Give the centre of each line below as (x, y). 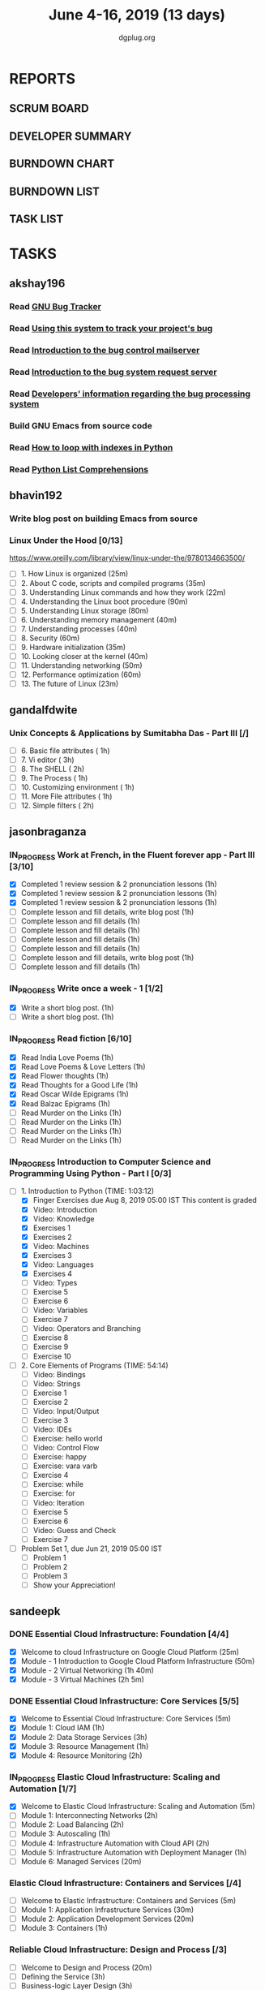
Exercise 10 (52, 1356)
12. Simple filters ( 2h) (58, 806)
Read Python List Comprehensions (79, 469)
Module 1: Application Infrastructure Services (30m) (107, 1910)
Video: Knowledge (64, 1218)
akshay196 (37, 284)
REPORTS (43, 78)
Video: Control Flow (66, 1448)
